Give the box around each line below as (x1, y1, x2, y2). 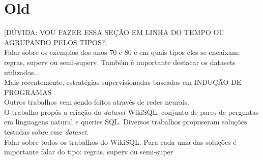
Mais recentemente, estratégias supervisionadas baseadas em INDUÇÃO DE (4, 77, 242, 87)
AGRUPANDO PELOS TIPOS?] (4, 37, 107, 47)
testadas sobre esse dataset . (4, 126, 89, 137)
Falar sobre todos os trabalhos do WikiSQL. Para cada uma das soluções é (4, 136, 237, 147)
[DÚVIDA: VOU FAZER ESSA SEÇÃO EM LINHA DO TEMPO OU (4, 27, 224, 38)
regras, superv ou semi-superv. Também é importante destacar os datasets (4, 56, 236, 67)
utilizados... (4, 67, 40, 77)
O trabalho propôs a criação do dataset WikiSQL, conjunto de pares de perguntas (4, 106, 259, 117)
